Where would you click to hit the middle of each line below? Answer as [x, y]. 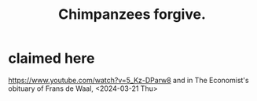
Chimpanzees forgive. [132, 14]
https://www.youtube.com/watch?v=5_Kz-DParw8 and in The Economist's [128, 80]
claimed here [51, 58]
